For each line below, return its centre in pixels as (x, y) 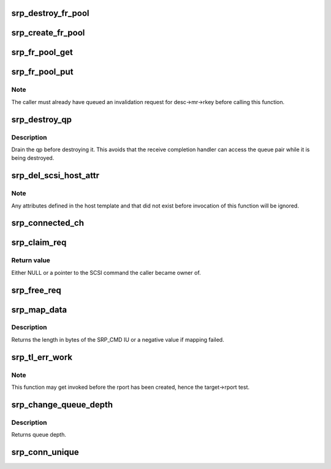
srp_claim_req (39, 243)
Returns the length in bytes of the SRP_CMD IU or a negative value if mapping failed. (118, 339)
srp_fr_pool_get (42, 52)
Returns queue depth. (39, 435)
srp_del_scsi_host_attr (55, 175)
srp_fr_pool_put (42, 72)
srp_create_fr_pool (48, 33)
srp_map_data (39, 310)
